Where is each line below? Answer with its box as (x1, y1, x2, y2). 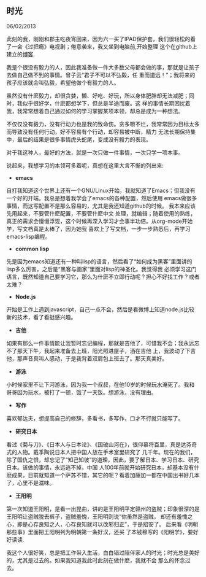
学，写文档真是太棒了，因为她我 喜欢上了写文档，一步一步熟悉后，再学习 (6, 225, 191, 232)
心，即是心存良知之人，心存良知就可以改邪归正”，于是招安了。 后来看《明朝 (6, 521, 199, 528)
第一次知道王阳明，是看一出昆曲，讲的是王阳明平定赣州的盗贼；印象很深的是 (6, 505, 200, 513)
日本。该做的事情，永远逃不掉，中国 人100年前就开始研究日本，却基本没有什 (6, 463, 200, 471)
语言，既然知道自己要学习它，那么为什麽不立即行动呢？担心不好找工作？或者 (6, 273, 200, 281)
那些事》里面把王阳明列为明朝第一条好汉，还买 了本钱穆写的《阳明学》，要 (6, 528, 193, 535)
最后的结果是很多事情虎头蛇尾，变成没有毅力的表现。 (17, 136, 151, 143)
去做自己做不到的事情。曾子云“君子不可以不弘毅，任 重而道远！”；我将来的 (6, 71, 196, 79)
